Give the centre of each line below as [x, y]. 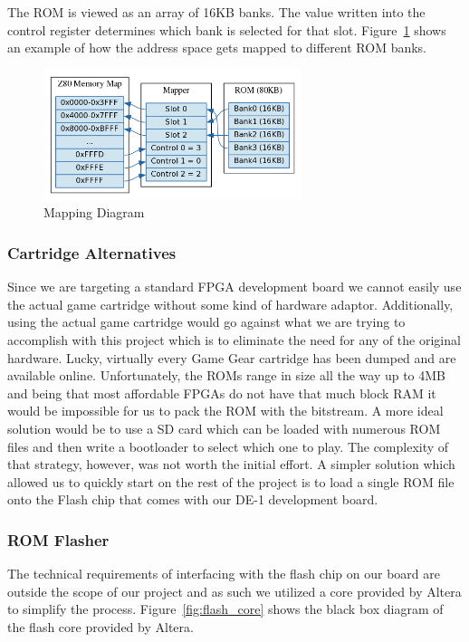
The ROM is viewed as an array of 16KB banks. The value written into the [216, 12]
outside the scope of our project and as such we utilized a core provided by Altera [234, 591]
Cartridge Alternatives [92, 252]
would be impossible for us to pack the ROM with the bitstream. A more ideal [225, 411]
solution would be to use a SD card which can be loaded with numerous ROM [224, 428]
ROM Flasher [58, 539]
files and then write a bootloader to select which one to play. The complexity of [228, 446]
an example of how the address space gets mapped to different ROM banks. [217, 48]
